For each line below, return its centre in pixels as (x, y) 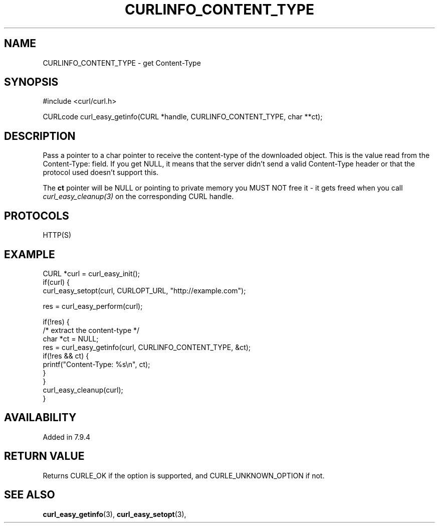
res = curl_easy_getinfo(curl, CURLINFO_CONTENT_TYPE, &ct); (147, 347)
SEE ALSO (30, 495)
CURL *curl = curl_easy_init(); (91, 273)
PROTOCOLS (37, 216)
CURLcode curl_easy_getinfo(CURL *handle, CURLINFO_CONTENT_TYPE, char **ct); (183, 117)
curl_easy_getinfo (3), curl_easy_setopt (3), (115, 514)
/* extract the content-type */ (91, 330)
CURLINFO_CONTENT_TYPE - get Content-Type (122, 63)
